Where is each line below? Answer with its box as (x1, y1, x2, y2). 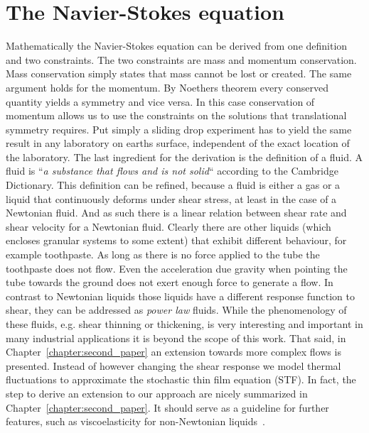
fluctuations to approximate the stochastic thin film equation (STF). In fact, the (6, 372, 356, 387)
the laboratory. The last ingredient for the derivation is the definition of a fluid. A (6, 149, 363, 164)
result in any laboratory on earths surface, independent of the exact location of (6, 136, 350, 150)
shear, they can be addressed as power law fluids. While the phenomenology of (6, 302, 347, 317)
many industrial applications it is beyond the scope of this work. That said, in (6, 330, 346, 345)
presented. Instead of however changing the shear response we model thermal (6, 358, 341, 373)
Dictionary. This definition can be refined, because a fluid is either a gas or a (6, 177, 341, 192)
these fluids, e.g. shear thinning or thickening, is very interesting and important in (6, 317, 363, 331)
